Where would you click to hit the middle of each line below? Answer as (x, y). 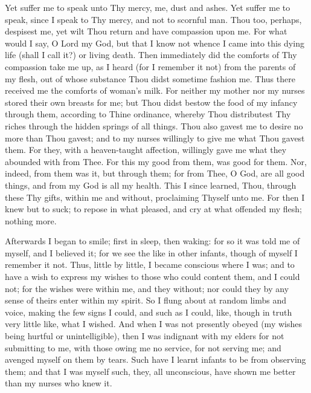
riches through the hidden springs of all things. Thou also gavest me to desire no (154, 125)
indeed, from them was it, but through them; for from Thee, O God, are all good (155, 173)
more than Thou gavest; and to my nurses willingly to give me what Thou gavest (155, 138)
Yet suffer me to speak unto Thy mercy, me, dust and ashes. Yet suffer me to (148, 7)
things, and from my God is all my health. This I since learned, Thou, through (151, 185)
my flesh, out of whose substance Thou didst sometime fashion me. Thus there (150, 78)
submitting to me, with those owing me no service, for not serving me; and (143, 347)
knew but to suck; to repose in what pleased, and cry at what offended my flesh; (153, 209)
